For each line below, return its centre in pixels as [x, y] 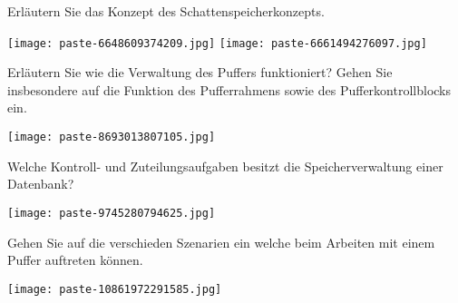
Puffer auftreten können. [75, 260]
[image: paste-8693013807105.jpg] [112, 137]
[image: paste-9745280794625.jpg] [112, 213]
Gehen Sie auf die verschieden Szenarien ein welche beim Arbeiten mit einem [221, 242]
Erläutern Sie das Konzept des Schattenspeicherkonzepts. [166, 11]
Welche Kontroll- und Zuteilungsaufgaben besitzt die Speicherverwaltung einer [225, 166]
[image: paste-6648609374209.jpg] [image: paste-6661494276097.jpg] [217, 43]
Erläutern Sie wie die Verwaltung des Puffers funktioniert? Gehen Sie [200, 72]
